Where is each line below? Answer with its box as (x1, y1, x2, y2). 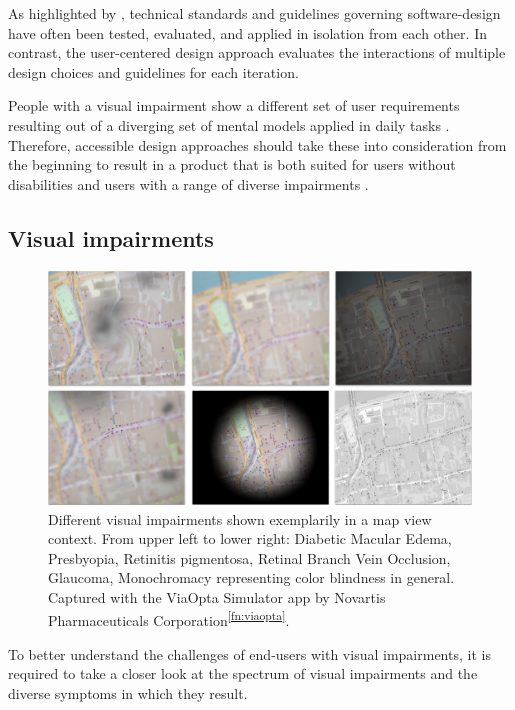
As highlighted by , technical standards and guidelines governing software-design (8, 3, 501, 23)
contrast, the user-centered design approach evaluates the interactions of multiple (8, 42, 506, 63)
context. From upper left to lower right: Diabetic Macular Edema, (48, 528, 452, 549)
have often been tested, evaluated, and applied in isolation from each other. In (8, 22, 487, 43)
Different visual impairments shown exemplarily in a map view (48, 508, 432, 529)
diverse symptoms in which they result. (8, 682, 248, 703)
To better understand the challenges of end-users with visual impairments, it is (8, 643, 491, 664)
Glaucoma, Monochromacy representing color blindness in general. (48, 567, 455, 588)
